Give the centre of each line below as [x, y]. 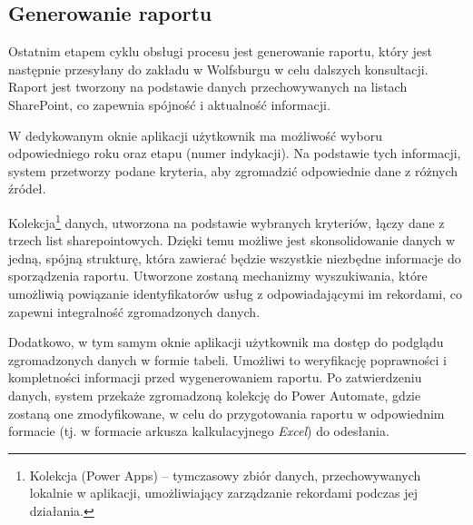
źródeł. [27, 188]
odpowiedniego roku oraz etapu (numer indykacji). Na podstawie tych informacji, [235, 153]
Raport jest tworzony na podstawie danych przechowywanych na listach [208, 87]
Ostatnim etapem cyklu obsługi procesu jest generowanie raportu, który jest [220, 51]
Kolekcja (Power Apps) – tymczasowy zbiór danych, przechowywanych [225, 475]
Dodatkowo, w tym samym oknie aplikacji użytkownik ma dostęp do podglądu [226, 342]
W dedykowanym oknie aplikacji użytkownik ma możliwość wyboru [195, 135]
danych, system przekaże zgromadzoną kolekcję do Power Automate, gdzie [215, 395]
